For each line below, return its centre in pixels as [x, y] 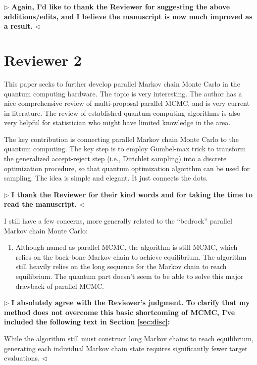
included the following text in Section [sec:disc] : [87, 322]
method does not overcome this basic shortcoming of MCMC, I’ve [120, 312]
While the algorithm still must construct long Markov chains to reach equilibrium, [129, 338]
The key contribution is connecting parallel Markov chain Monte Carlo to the [121, 139]
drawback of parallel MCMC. [60, 286]
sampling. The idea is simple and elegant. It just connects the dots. [106, 178]
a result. [18, 26]
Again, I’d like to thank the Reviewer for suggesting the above [121, 6]
